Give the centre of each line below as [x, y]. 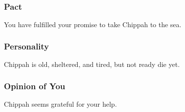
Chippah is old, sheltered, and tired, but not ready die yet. [92, 64]
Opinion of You [35, 86]
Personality [27, 46]
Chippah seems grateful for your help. [61, 104]
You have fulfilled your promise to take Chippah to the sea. [93, 24]
